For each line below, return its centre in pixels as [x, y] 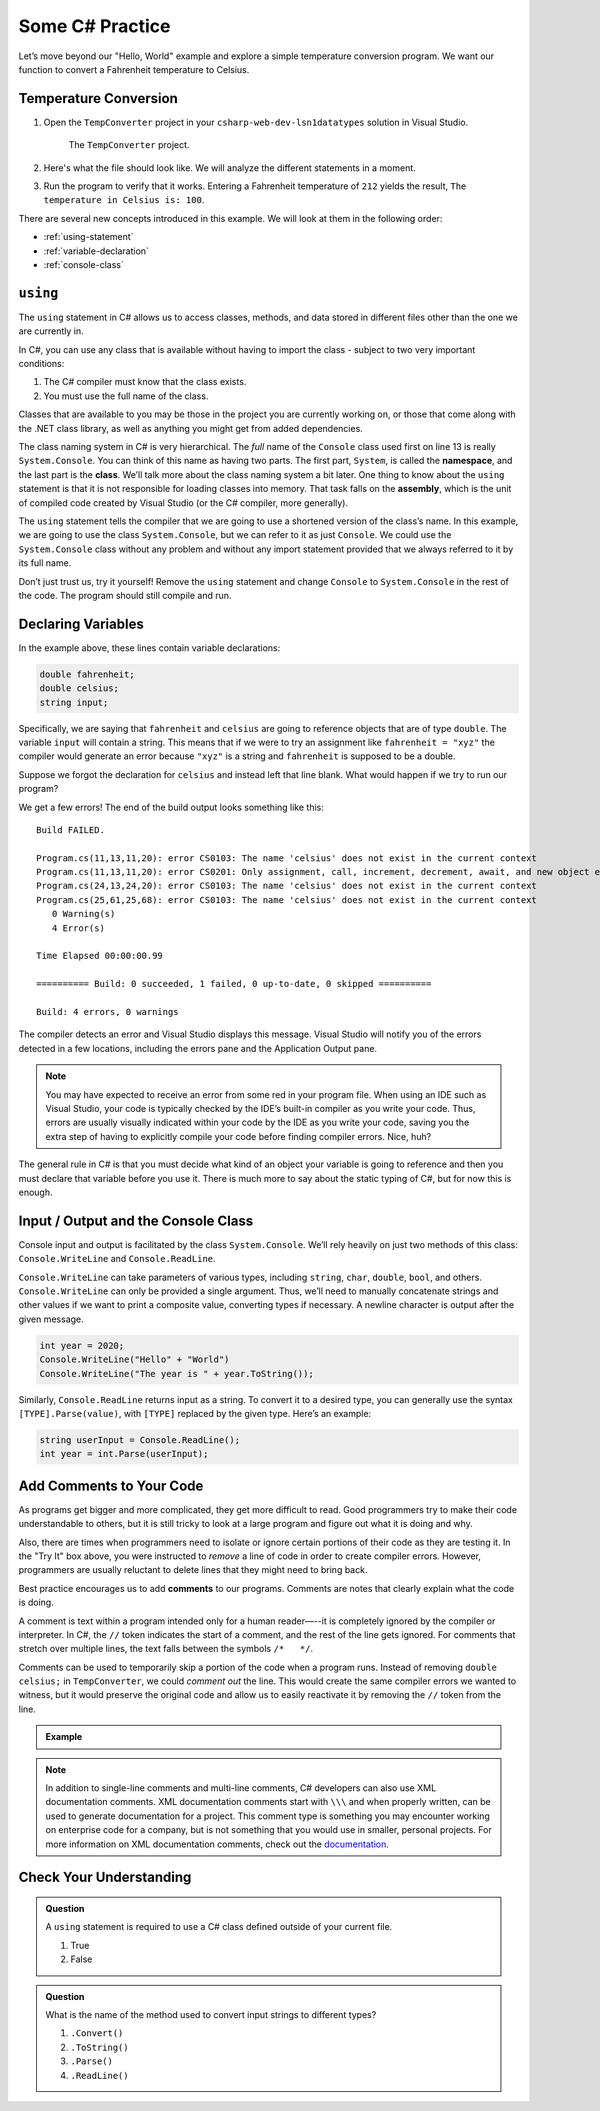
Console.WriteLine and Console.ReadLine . [117, 1259]
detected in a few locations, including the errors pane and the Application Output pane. [198, 1048]
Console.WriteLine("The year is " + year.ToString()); [176, 1373]
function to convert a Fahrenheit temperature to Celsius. [134, 69]
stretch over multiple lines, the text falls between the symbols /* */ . [166, 1649]
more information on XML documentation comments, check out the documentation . [217, 1844]
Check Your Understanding [105, 1877]
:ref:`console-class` [83, 264]
